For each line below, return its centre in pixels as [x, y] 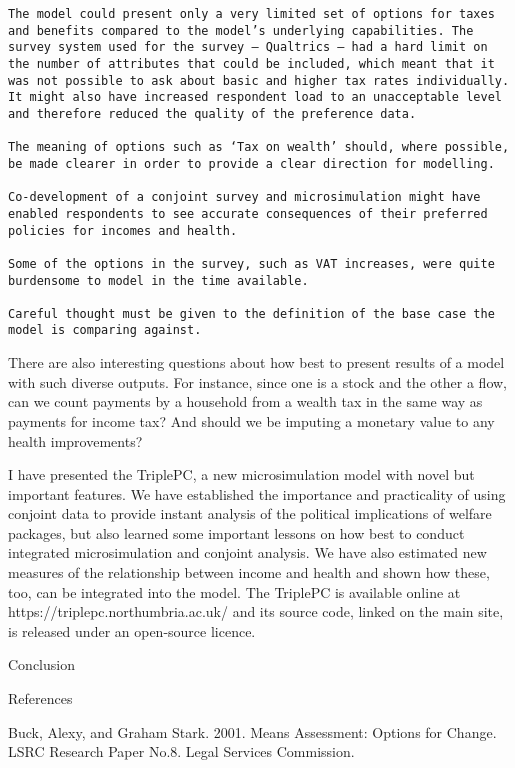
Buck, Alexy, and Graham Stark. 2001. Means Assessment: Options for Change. [252, 731]
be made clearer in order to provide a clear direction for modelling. [251, 163]
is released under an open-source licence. [132, 630]
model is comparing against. [105, 330]
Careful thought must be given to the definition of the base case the [251, 313]
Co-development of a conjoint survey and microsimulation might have [244, 197]
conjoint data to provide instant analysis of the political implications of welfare [250, 513]
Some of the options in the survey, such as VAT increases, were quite [251, 263]
